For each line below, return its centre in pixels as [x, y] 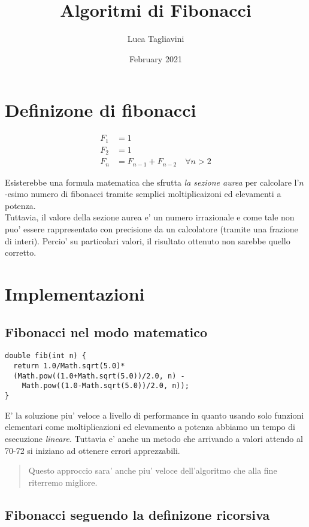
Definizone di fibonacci [101, 110]
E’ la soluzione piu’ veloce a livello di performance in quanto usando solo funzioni [154, 415]
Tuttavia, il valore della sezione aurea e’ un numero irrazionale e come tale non [150, 217]
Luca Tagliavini [156, 39]
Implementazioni [75, 294]
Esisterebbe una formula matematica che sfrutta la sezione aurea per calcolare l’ [152, 182]
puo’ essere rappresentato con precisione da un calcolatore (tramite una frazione [152, 229]
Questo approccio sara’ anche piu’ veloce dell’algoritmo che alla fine [153, 470]
